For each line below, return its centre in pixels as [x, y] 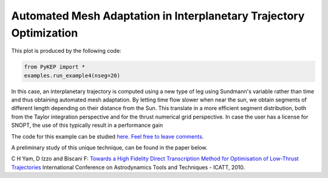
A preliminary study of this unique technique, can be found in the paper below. [109, 148]
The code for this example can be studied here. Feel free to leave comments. [108, 136]
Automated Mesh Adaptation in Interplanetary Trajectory [158, 16]
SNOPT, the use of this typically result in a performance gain [87, 125]
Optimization [45, 33]
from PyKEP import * [54, 67]
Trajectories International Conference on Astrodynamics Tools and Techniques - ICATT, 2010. [128, 167]
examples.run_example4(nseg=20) [72, 75]
